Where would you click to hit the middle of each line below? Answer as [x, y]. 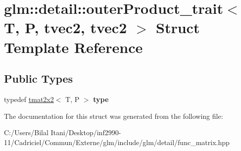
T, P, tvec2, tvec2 [66, 27]
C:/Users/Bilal [26, 132]
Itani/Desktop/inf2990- [86, 132]
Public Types [39, 78]
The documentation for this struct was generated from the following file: [114, 116]
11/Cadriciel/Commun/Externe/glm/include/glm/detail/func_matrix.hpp [117, 142]
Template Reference [73, 47]
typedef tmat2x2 [29, 99]
